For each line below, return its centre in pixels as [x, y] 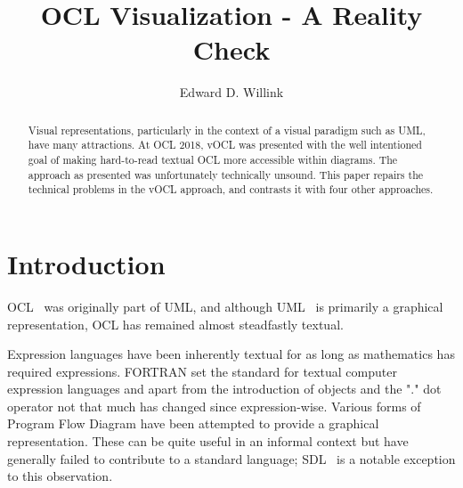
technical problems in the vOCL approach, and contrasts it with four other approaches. [231, 189]
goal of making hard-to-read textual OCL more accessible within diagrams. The [213, 160]
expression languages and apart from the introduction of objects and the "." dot [224, 389]
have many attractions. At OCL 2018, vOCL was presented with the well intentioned [225, 145]
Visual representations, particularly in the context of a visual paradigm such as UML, [227, 130]
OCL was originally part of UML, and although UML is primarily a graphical [225, 306]
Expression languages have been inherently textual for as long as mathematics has [231, 354]
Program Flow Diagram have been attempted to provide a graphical [193, 423]
